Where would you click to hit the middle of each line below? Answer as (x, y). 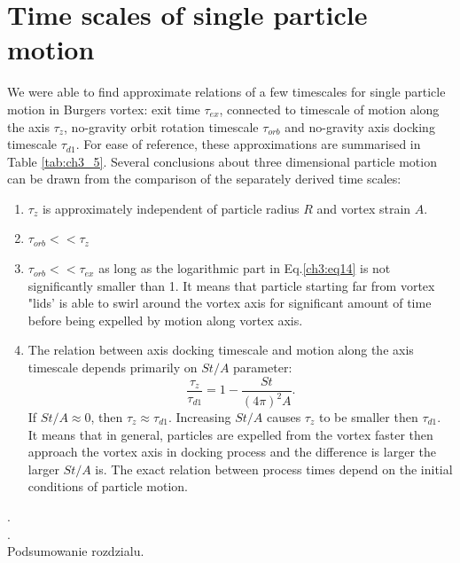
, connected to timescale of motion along (329, 109)
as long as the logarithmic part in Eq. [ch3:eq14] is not (245, 268)
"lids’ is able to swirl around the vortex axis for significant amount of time (230, 303)
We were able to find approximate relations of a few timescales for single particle (226, 92)
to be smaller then (368, 417)
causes (284, 417)
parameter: (263, 368)
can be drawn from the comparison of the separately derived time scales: (204, 179)
